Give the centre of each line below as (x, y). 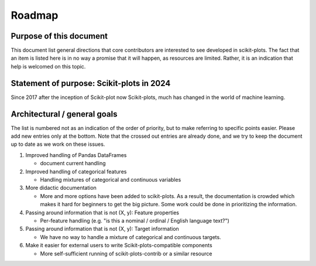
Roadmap (35, 15)
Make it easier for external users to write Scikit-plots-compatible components (119, 245)
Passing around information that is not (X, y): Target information (102, 229)
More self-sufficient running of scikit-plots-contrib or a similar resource (126, 253)
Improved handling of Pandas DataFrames (76, 155)
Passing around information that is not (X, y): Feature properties (102, 212)
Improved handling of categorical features (76, 171)
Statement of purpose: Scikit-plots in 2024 (91, 83)
